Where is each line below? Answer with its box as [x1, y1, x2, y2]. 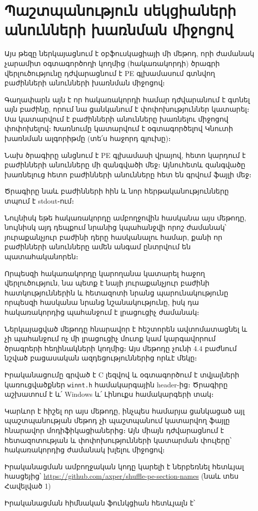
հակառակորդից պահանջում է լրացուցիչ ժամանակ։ [4, 306, 199, 317]
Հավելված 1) [4, 480, 51, 491]
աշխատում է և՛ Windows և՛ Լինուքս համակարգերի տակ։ [4, 389, 214, 399]
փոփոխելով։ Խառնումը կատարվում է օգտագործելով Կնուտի [4, 123, 233, 134]
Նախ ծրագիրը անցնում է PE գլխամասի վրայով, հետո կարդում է [4, 149, 246, 160]
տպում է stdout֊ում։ [4, 196, 74, 206]
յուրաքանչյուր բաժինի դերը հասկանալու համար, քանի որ [4, 231, 223, 242]
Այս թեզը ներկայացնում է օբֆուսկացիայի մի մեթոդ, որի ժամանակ [4, 48, 255, 59]
